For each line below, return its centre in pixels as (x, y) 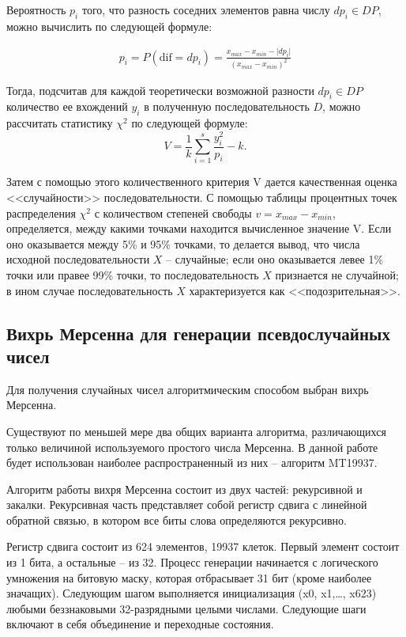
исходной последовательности (78, 259)
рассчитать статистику (60, 123)
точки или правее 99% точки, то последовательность (133, 274)
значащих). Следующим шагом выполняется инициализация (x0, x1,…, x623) (192, 593)
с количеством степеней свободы (173, 212)
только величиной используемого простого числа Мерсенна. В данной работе (192, 447)
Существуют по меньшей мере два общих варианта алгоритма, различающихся (196, 431)
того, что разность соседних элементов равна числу (206, 9)
